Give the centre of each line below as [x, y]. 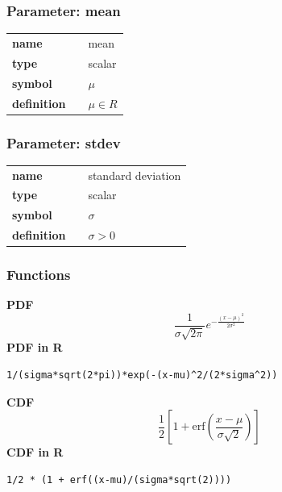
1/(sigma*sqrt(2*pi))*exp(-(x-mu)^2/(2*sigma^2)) [142, 375]
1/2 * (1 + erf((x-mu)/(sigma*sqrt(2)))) [119, 479]
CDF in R [35, 452]
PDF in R [35, 347]
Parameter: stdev [64, 142]
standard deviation [135, 175]
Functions [39, 275]
